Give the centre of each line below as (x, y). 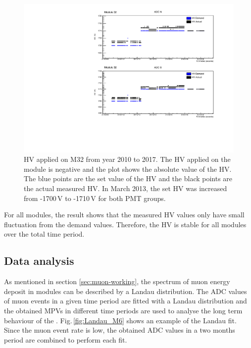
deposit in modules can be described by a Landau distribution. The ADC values (125, 291)
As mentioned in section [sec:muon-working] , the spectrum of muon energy (117, 281)
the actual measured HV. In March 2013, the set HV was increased (125, 188)
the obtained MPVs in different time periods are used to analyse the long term (123, 310)
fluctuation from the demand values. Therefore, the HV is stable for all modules (125, 224)
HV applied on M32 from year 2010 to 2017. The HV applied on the (127, 159)
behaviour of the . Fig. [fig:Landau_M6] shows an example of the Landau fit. (120, 320)
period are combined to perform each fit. (66, 339)
